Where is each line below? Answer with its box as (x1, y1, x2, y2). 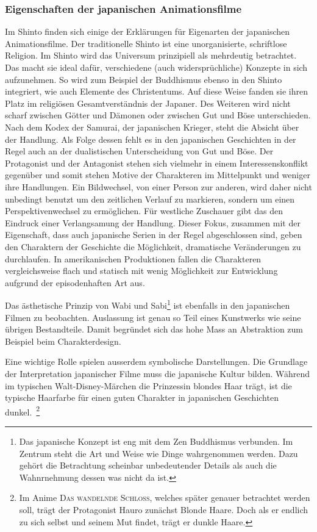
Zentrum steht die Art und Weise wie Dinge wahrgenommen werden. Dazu (19, 447, 298, 459)
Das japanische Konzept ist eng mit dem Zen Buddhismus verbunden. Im (19, 434, 293, 447)
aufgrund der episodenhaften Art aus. (5, 276, 145, 289)
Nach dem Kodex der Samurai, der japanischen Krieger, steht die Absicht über (5, 120, 299, 133)
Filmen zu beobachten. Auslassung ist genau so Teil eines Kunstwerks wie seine (5, 311, 301, 323)
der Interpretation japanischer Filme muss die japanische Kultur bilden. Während (5, 367, 310, 379)
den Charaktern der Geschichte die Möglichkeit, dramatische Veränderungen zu (5, 240, 301, 253)
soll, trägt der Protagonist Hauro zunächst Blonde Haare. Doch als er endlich (19, 503, 308, 516)
